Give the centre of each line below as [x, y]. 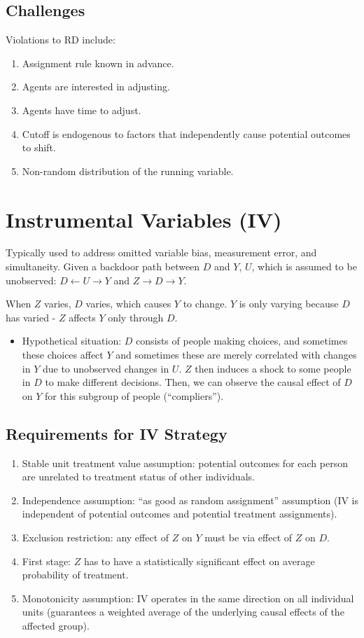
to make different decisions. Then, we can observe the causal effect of [193, 382]
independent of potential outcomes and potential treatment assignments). [180, 514]
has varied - [31, 317]
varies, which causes [128, 304]
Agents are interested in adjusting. [96, 86]
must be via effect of [248, 537]
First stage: [47, 561]
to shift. [39, 147]
